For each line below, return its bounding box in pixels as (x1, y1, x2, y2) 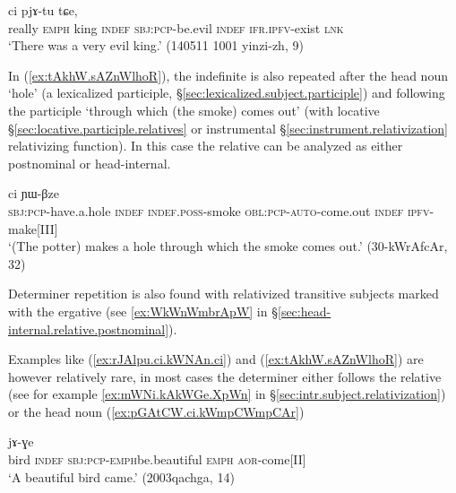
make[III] (8, 219, 58, 238)
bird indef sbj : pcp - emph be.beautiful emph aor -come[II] (8, 450, 306, 469)
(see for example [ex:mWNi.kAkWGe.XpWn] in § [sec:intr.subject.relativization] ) (8, 385, 446, 403)
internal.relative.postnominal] (8, 319, 169, 338)
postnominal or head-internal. (8, 153, 171, 172)
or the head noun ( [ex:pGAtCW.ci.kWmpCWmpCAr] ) (8, 402, 305, 420)
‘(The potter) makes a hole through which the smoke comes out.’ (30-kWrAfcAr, (8, 237, 448, 255)
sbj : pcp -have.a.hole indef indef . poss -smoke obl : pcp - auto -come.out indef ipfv (8, 201, 430, 220)
